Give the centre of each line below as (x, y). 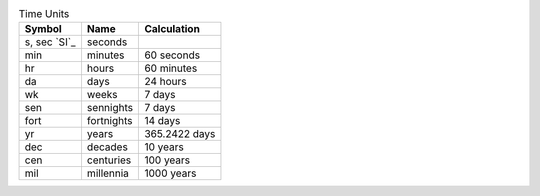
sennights (110, 108)
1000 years (170, 173)
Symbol (43, 29)
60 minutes (171, 68)
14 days (162, 121)
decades (107, 147)
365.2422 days (180, 134)
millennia (108, 173)
